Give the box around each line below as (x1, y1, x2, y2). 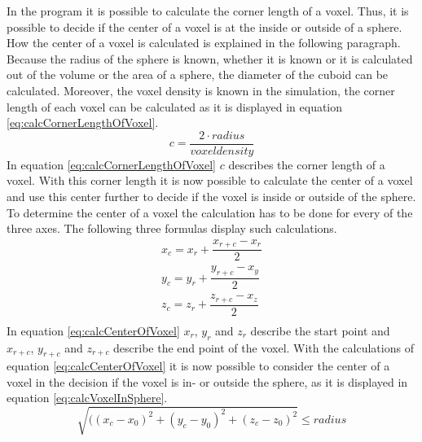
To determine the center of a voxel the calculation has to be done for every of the (7, 203, 413, 221)
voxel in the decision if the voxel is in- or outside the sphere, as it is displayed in (7, 373, 408, 390)
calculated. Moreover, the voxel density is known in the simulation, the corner (7, 81, 395, 98)
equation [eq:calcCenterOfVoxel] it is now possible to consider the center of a (7, 357, 390, 374)
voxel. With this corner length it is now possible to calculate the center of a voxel (7, 172, 413, 189)
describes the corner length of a (228, 155, 385, 173)
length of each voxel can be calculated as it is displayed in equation (7, 98, 343, 115)
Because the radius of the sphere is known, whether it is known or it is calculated (7, 50, 413, 67)
